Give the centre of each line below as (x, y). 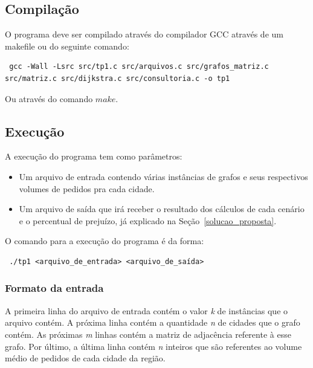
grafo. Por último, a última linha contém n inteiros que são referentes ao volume (153, 346)
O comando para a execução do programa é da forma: (105, 241)
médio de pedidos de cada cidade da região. (85, 358)
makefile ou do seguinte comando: (67, 46)
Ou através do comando (49, 98)
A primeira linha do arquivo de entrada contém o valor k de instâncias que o (147, 310)
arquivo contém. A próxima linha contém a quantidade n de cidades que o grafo (153, 322)
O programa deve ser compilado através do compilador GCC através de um (144, 34)
